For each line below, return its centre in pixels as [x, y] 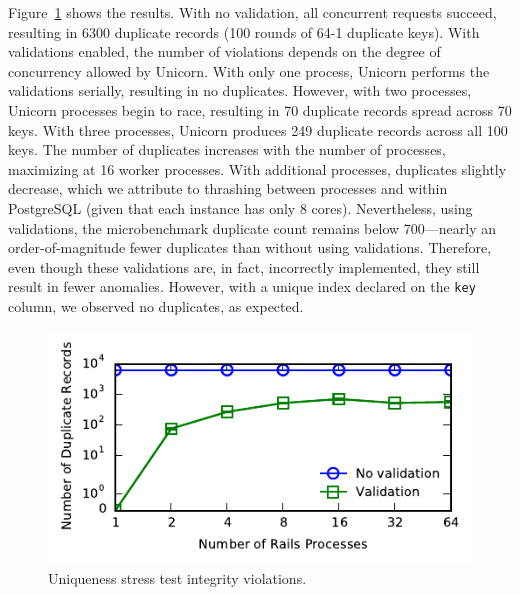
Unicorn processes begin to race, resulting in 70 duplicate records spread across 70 [260, 109]
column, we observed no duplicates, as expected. [156, 305]
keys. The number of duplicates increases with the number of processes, [227, 149]
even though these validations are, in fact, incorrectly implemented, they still [244, 266]
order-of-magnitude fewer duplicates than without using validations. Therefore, [250, 247]
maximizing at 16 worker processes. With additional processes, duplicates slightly [257, 168]
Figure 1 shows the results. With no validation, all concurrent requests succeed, [252, 12]
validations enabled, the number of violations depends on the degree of [224, 51]
